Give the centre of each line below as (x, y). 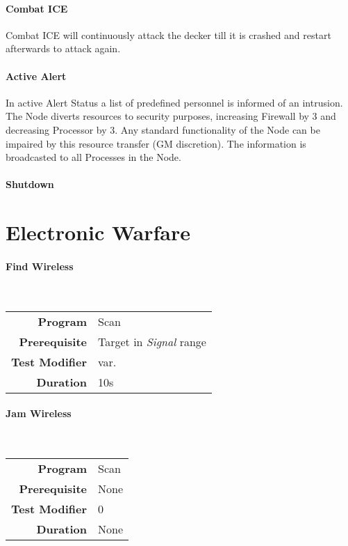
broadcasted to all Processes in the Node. (93, 157)
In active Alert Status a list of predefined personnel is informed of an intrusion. (174, 102)
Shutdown (30, 184)
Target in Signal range (152, 341)
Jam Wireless (39, 413)
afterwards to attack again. (63, 48)
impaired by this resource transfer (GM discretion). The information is (156, 143)
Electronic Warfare (98, 232)
